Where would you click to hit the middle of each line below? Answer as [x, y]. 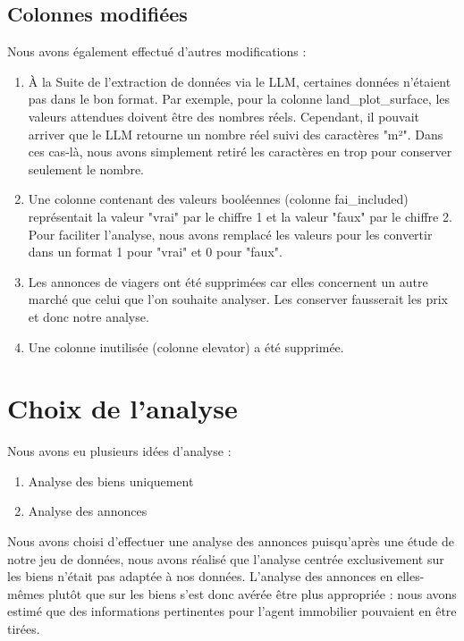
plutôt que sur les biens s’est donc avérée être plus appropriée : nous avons [252, 593]
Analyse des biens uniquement [111, 481]
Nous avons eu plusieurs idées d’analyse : [119, 451]
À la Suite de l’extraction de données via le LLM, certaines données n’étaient [240, 81]
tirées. [24, 628]
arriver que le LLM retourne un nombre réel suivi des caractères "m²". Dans [236, 134]
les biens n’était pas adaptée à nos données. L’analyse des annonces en [200, 576]
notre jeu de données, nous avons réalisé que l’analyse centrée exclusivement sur [226, 558]
